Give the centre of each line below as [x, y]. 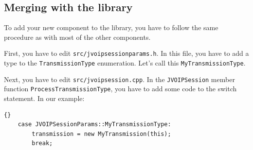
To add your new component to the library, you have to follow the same [111, 27]
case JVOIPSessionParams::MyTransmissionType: [94, 125]
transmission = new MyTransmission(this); [101, 134]
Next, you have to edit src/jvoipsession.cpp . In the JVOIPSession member [119, 79]
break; [42, 143]
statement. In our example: [44, 98]
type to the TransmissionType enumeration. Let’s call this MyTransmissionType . [125, 63]
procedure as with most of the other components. [77, 37]
